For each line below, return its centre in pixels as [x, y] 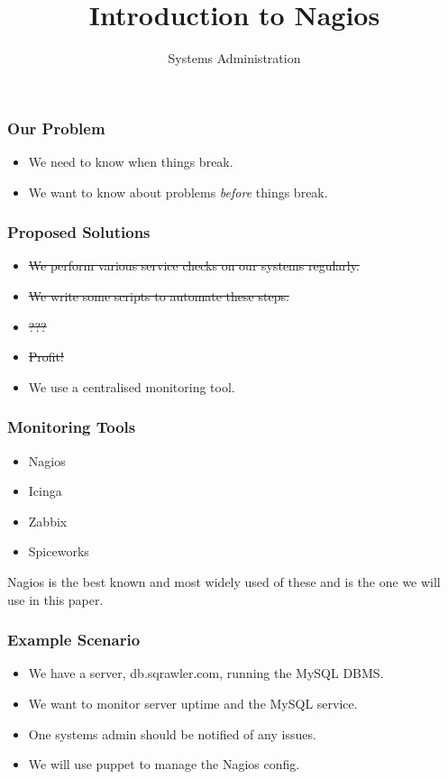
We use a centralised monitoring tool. [132, 386]
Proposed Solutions [79, 232]
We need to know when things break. [131, 162]
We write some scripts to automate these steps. [159, 296]
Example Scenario [74, 640]
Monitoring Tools [72, 427]
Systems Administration [234, 58]
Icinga [45, 491]
